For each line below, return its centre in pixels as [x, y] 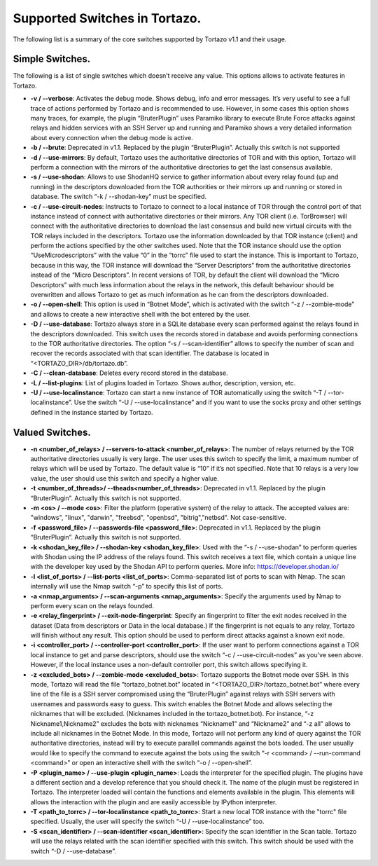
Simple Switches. [52, 59]
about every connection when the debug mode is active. [112, 137]
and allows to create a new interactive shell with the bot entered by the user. [140, 314]
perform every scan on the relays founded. [92, 605]
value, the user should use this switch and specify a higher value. [125, 478]
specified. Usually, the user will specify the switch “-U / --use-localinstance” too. [148, 822]
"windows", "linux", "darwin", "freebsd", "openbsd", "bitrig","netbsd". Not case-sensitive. [159, 518]
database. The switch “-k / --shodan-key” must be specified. [118, 197]
